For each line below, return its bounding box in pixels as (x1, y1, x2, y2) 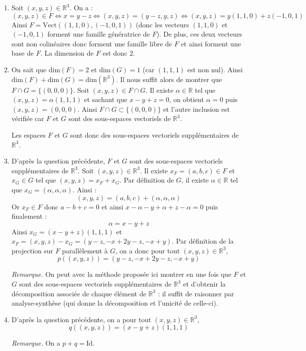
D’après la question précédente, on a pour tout (11, 314, 151, 324)
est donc (102, 48, 127, 58)
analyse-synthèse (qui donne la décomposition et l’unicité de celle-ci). (11, 298, 218, 308)
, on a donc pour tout (115, 245, 180, 255)
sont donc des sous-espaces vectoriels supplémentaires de (70, 129, 239, 140)
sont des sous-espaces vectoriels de (68, 113, 171, 124)
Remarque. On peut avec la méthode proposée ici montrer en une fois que (11, 269, 231, 279)
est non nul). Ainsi (187, 64, 243, 74)
